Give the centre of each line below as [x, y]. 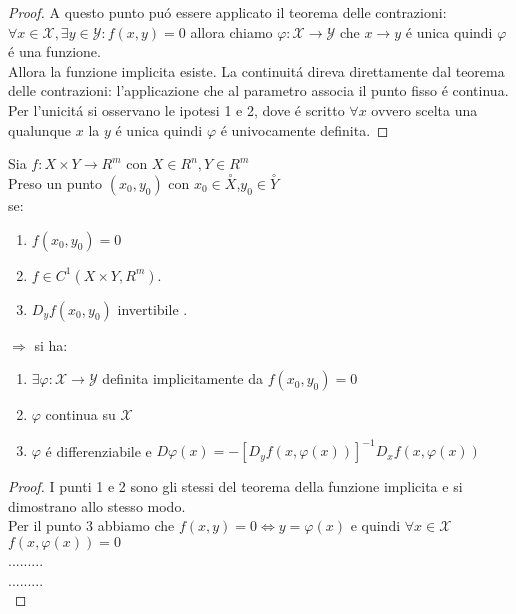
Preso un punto [55, 182]
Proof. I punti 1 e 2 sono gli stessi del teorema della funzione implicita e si [235, 486]
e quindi [375, 525]
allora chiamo [231, 31]
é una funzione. [54, 51]
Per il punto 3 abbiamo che [91, 525]
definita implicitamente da [182, 378]
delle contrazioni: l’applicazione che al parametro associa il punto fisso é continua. [258, 90]
